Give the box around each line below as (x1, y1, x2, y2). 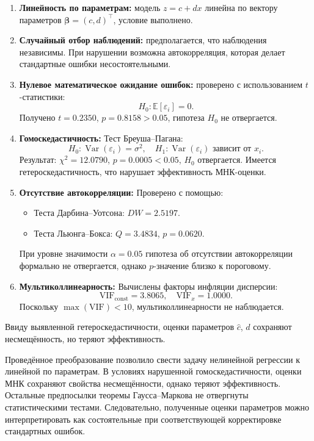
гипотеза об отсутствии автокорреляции (145, 247, 293, 260)
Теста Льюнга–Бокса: (34, 226, 113, 239)
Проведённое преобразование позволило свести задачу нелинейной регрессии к (5, 353, 300, 365)
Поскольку (19, 299, 59, 312)
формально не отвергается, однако (19, 259, 147, 271)
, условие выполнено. (113, 13, 193, 26)
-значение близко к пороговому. (153, 259, 271, 271)
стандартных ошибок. (5, 425, 86, 437)
